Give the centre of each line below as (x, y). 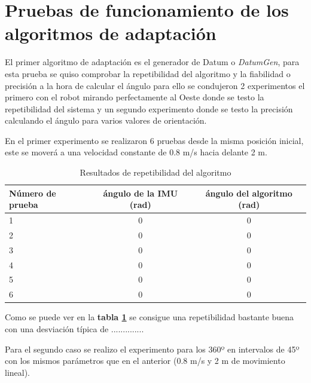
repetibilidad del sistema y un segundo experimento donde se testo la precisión (149, 108)
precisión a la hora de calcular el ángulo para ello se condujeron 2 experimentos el (155, 85)
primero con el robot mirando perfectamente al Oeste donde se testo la (135, 97)
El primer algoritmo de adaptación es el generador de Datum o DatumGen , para (152, 62)
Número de (33, 193)
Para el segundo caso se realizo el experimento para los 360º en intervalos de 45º (152, 349)
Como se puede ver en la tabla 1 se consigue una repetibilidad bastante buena (150, 317)
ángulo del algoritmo (249, 193)
